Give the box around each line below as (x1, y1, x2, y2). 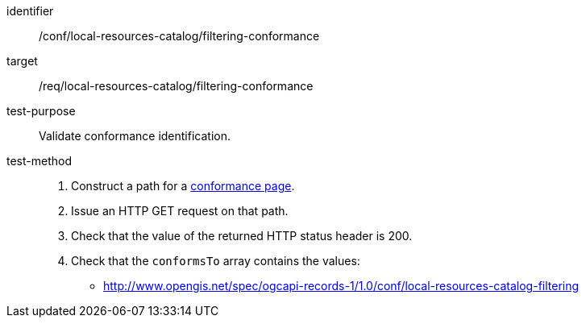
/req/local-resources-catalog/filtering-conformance (39, 79, 314, 93)
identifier (6, 4, 54, 18)
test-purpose (6, 104, 76, 118)
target (6, 54, 38, 68)
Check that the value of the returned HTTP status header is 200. (71, 229, 413, 243)
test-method (6, 154, 72, 168)
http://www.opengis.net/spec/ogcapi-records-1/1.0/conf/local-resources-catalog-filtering (103, 279, 580, 293)
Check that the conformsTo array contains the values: (71, 254, 360, 268)
